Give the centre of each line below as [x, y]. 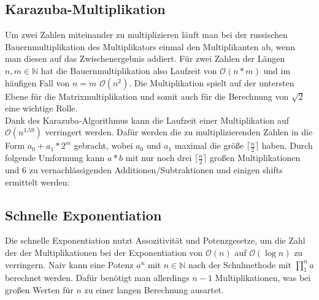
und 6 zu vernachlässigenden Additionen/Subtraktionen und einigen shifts [144, 170]
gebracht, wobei [103, 145]
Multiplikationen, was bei [263, 278]
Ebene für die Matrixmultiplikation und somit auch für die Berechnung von [147, 96]
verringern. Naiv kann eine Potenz [69, 264]
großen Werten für [39, 289]
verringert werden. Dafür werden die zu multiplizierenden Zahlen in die [179, 132]
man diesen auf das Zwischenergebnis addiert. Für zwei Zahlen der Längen [145, 58]
